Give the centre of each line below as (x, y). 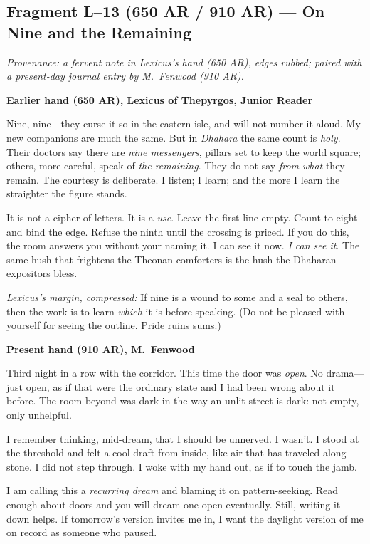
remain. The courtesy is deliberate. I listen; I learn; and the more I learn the (173, 179)
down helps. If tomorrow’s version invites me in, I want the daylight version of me (185, 518)
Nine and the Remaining (99, 32)
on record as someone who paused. (82, 532)
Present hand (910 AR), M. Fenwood (101, 349)
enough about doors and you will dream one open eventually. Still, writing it (174, 504)
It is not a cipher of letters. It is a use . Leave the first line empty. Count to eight (182, 217)
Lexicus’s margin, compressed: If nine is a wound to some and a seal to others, (177, 297)
